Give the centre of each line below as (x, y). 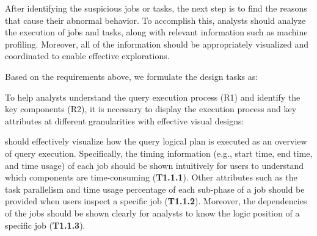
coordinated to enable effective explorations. (87, 56)
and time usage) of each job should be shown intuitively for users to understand (155, 165)
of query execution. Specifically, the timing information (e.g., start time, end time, (159, 153)
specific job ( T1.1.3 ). (45, 225)
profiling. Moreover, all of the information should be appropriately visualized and (157, 44)
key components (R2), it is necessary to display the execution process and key (151, 109)
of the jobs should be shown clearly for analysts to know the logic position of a (152, 213)
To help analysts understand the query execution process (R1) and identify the (153, 97)
